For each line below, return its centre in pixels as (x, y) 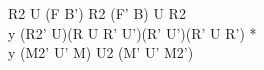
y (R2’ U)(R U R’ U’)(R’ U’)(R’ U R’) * (132, 32)
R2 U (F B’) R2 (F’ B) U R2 (97, 13)
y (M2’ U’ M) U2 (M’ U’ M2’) (101, 52)
